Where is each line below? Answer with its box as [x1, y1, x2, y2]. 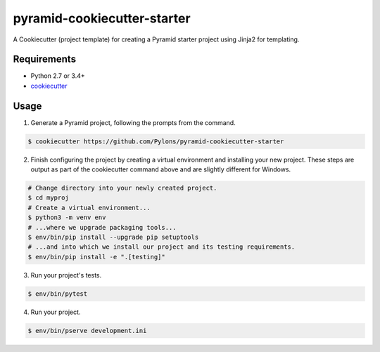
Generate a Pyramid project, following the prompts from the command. [30, 118, 236, 126]
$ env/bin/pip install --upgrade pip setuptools [27, 233, 199, 242]
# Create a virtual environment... [27, 204, 151, 211]
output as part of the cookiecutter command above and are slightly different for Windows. [30, 165, 291, 174]
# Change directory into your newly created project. [27, 184, 217, 193]
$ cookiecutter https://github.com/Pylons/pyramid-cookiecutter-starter [27, 137, 284, 145]
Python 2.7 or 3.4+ [30, 72, 85, 80]
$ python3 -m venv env [27, 214, 106, 221]
